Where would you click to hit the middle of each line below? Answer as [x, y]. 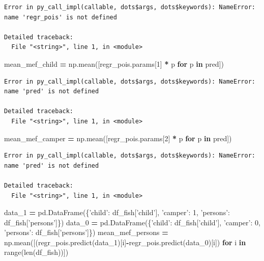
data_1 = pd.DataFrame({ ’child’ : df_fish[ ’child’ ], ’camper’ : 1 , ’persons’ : [117, 212]
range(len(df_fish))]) [36, 252]
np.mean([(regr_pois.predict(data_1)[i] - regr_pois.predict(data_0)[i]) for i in [125, 242]
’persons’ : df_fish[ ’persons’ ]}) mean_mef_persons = [86, 232]
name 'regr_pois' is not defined [61, 17]
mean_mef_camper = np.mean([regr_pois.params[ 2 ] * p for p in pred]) [118, 138]
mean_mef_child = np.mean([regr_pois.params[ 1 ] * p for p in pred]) [114, 63]
